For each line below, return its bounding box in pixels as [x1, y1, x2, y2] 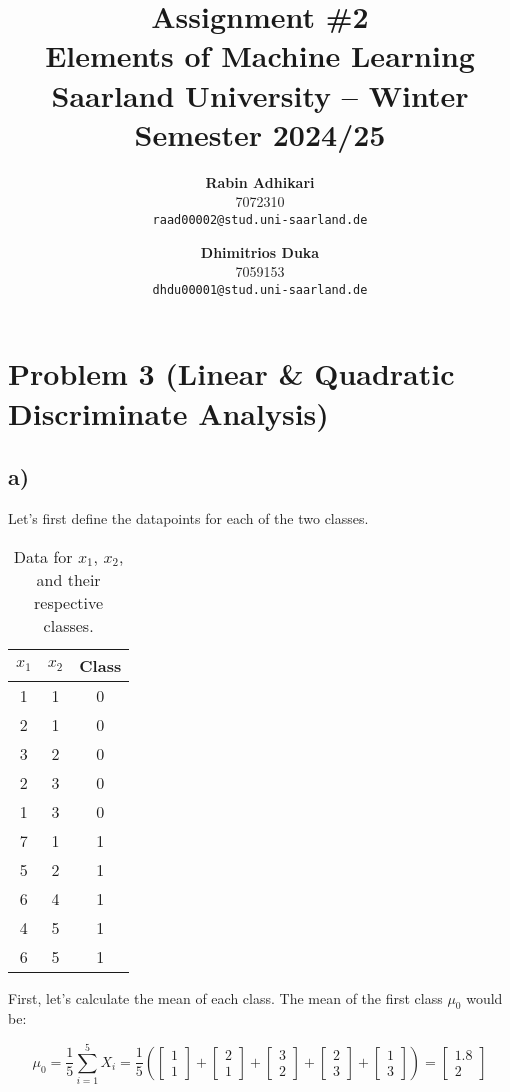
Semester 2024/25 [134, 113, 386, 154]
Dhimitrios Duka [200, 241, 320, 262]
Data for [13, 544, 73, 568]
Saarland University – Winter [51, 74, 469, 115]
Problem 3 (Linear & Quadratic [8, 353, 455, 394]
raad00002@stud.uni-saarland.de [152, 212, 368, 227]
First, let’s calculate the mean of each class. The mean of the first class [8, 987, 443, 1008]
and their [36, 567, 101, 591]
